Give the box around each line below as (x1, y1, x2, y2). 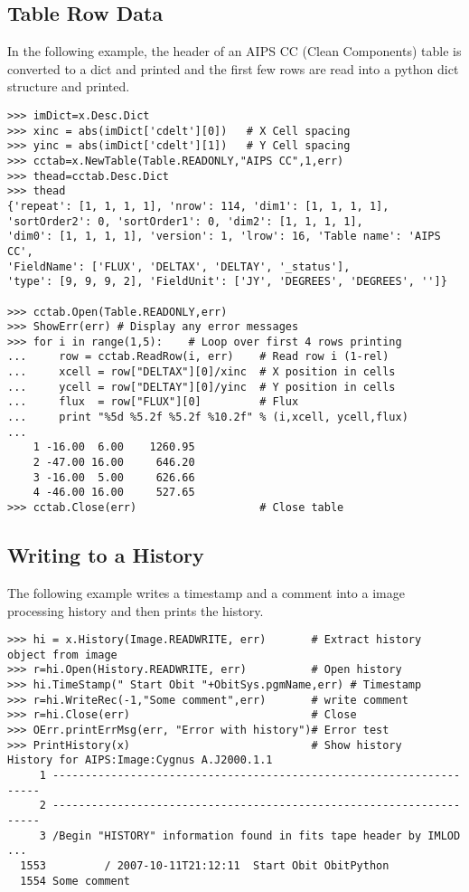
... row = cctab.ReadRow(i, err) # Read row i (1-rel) (7, 350, 389, 364)
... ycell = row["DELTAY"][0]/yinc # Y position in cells (7, 380, 396, 394)
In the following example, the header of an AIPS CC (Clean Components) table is (7, 42, 462, 61)
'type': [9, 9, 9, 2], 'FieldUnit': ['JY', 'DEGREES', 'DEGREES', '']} (7, 275, 447, 289)
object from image (7, 648, 117, 661)
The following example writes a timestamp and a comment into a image (7, 583, 405, 602)
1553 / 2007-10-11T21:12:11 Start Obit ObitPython (20, 859, 389, 872)
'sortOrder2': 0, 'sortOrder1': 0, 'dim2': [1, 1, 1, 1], (7, 214, 363, 228)
